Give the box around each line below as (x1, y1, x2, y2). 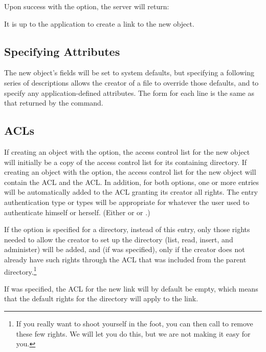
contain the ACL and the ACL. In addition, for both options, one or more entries (4, 176, 259, 187)
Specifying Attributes (4, 43, 120, 59)
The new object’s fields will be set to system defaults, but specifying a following (4, 67, 254, 78)
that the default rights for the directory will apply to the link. (4, 293, 198, 304)
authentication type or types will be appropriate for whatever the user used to (4, 196, 250, 207)
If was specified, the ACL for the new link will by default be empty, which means (4, 283, 258, 294)
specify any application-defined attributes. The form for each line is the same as (4, 87, 254, 98)
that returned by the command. (4, 97, 103, 108)
